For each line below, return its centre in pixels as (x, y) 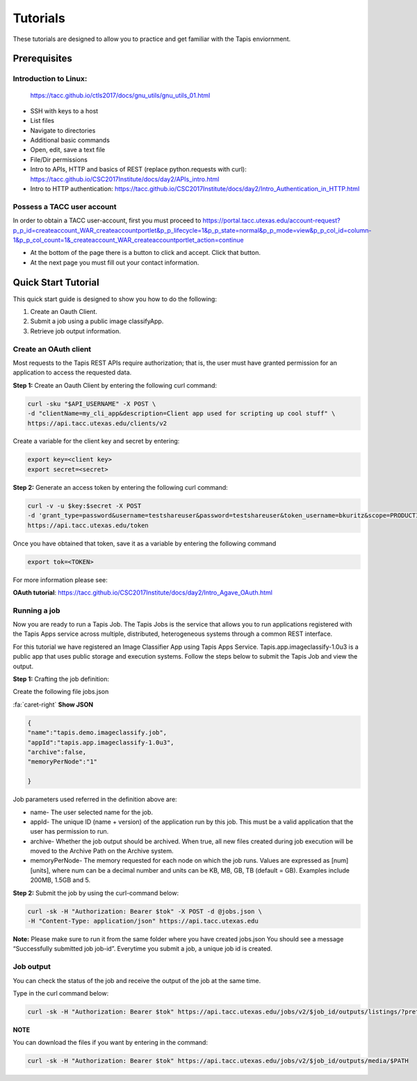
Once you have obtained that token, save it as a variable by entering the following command (145, 543)
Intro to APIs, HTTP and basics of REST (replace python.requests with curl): (138, 170)
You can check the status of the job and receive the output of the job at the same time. (137, 980)
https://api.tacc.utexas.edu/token (88, 525)
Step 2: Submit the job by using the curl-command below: (96, 893)
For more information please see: (60, 579)
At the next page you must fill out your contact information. (115, 262)
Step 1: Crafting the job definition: (61, 679)
